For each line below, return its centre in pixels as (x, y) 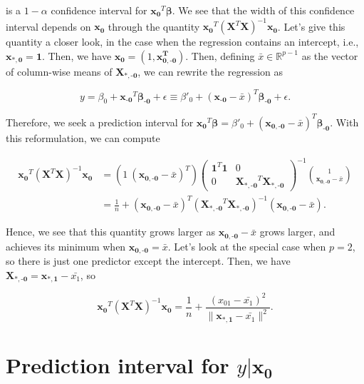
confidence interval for (99, 10)
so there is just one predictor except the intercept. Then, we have (148, 261)
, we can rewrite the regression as (210, 71)
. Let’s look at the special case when (247, 246)
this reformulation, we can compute (83, 137)
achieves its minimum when (66, 246)
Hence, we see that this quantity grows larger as (110, 232)
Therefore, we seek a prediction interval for (100, 122)
